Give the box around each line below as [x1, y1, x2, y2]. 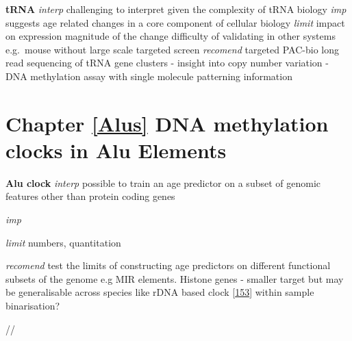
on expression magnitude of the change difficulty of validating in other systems [5, 29, 336, 43]
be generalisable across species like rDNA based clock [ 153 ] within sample [5, 285, 314, 299]
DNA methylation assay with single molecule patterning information [5, 68, 292, 83]
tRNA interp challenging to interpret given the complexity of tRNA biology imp [5, 2, 347, 16]
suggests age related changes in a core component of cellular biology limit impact [5, 15, 345, 29]
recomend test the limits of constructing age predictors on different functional [5, 258, 331, 273]
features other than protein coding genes [5, 189, 175, 203]
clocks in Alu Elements [5, 136, 227, 164]
